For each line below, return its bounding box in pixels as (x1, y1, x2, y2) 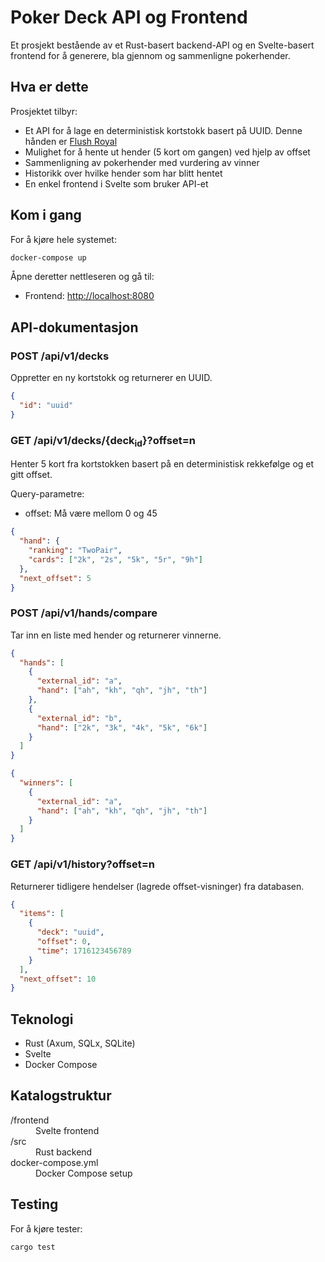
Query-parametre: (10, 488, 85, 500)
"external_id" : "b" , (36, 713, 123, 723)
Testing (10, 1196, 59, 1213)
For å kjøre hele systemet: (10, 233, 117, 245)
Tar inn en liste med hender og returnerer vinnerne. (10, 629, 222, 641)
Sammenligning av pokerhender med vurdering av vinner (24, 156, 260, 168)
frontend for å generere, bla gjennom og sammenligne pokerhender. (10, 49, 291, 61)
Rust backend (35, 1146, 93, 1158)
